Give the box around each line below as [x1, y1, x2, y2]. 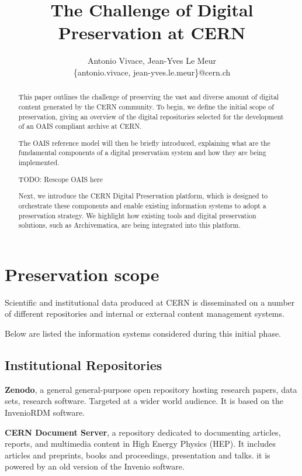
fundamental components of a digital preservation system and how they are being [18, 148, 266, 157]
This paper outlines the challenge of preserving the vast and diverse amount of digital [18, 92, 279, 102]
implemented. [18, 157, 60, 167]
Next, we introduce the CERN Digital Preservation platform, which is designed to [18, 191, 268, 201]
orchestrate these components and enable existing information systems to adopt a [18, 200, 266, 210]
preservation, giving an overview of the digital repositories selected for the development [18, 111, 284, 121]
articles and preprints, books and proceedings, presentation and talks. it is [5, 448, 270, 461]
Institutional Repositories [5, 355, 162, 374]
